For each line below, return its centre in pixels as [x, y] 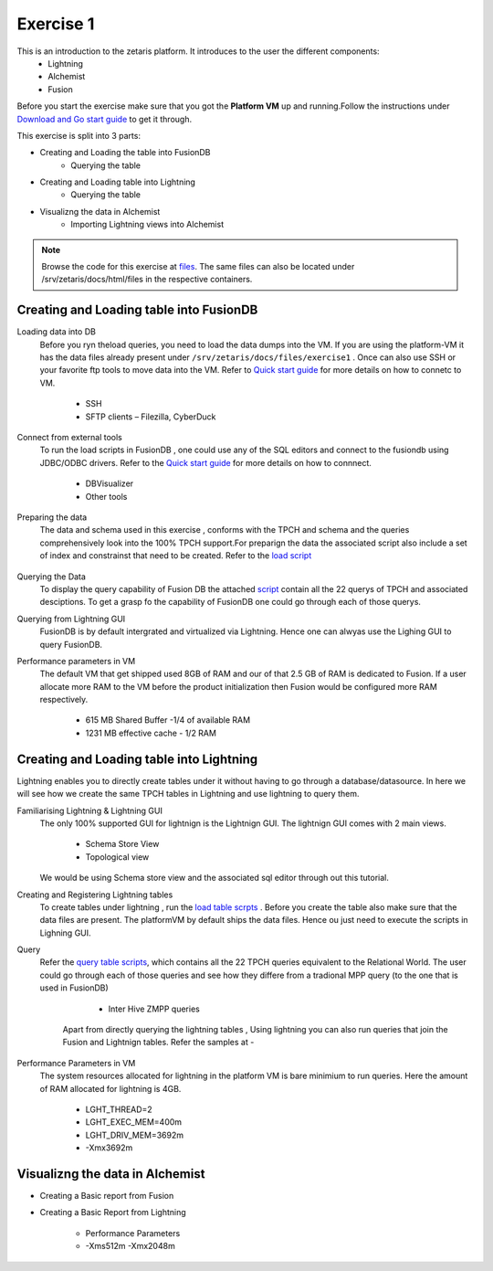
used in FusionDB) [74, 988]
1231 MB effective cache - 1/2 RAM [151, 733]
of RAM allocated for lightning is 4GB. [110, 1088]
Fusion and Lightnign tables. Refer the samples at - [158, 1043]
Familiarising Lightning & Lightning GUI [90, 810]
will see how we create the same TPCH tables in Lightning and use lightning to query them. [188, 794]
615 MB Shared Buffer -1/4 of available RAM [168, 720]
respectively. [64, 700]
